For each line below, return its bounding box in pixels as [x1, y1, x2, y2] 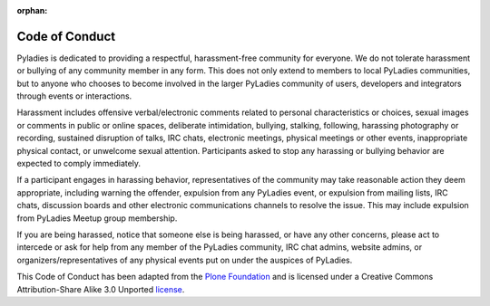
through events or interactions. [16, 91, 132, 101]
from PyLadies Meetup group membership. [16, 213, 178, 224]
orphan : [16, 5, 48, 15]
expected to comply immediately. [16, 158, 141, 169]
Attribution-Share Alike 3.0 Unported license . [16, 283, 185, 294]
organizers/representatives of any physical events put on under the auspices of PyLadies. [16, 254, 353, 265]
